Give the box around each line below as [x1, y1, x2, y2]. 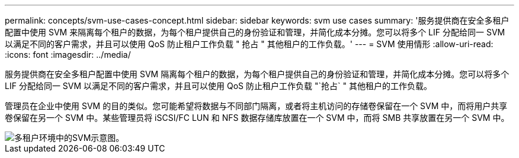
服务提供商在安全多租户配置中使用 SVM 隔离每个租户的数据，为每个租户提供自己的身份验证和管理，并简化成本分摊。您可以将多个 [5, 69, 510, 79]
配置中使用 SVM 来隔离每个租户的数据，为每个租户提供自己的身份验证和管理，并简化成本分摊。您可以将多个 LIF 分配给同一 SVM [5, 27, 505, 37]
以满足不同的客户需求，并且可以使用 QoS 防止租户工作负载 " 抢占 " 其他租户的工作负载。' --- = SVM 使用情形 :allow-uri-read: [5, 39, 494, 49]
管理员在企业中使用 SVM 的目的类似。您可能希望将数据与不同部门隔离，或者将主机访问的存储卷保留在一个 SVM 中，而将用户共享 [5, 101, 508, 111]
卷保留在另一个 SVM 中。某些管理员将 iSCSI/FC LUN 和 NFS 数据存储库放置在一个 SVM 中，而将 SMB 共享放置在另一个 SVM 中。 [5, 113, 510, 123]
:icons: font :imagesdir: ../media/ [5, 50, 131, 60]
